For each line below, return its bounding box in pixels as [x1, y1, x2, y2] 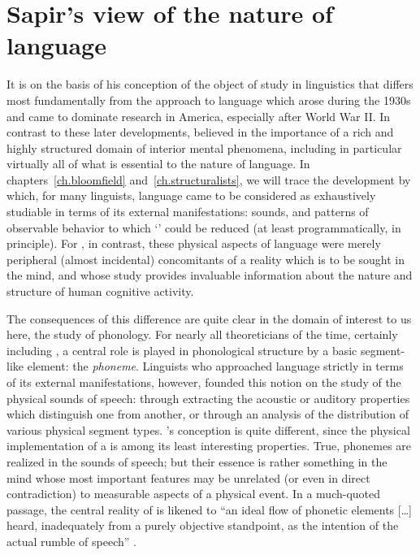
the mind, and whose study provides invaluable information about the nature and [6, 267, 413, 284]
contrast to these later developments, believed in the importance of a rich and [6, 124, 394, 141]
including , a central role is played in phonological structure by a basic [6, 341, 357, 358]
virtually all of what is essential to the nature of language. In [6, 155, 310, 172]
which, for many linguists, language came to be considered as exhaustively [6, 187, 376, 204]
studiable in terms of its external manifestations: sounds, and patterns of [6, 203, 369, 220]
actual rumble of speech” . [6, 532, 136, 549]
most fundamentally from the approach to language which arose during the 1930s [6, 91, 411, 108]
